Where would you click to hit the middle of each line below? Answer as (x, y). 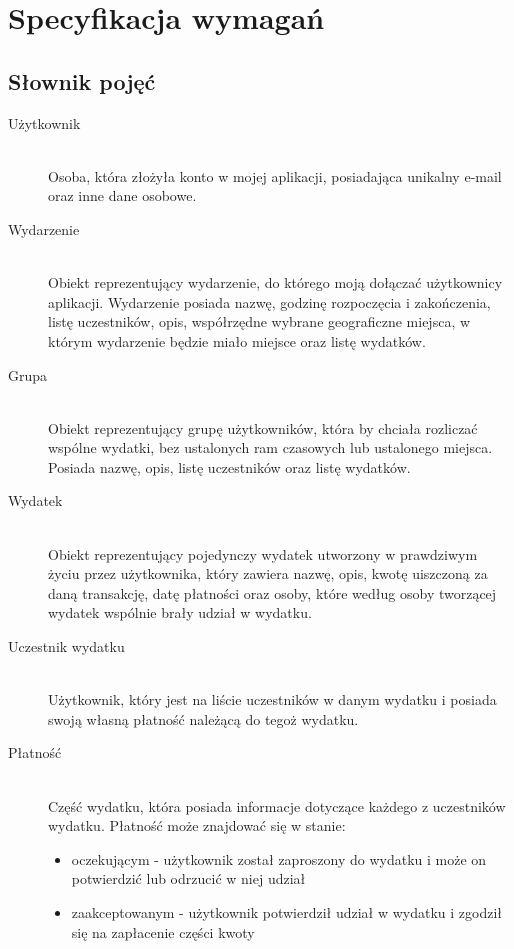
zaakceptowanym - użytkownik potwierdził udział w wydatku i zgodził (287, 911)
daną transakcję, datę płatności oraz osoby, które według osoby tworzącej (272, 592)
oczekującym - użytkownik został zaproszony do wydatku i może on (279, 858)
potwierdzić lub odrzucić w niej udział (188, 878)
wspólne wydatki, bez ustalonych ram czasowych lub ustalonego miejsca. (270, 447)
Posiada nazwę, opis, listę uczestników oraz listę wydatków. (229, 466)
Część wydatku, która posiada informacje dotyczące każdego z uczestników (277, 805)
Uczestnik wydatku (66, 646)
